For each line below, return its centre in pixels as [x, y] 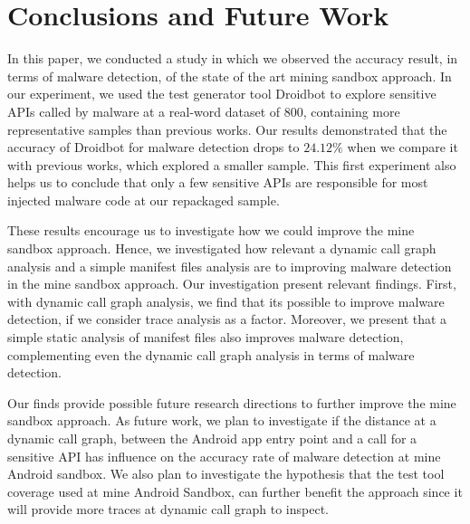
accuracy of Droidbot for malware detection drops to [153, 147]
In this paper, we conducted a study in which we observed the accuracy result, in [233, 58]
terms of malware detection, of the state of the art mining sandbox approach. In [230, 76]
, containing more [351, 111]
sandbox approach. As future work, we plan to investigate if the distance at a [222, 420]
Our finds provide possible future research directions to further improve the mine [232, 402]
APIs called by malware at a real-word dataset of [144, 111]
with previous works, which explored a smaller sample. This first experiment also [232, 164]
